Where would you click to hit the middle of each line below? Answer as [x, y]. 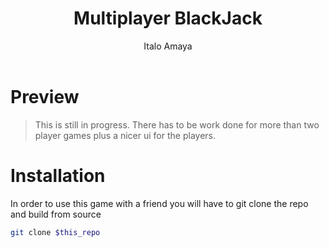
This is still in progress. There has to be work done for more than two [177, 124]
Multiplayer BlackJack [168, 18]
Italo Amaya [168, 46]
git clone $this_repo [55, 232]
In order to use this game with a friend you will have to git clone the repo [159, 203]
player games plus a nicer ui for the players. [125, 135]
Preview [45, 96]
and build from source [56, 214]
